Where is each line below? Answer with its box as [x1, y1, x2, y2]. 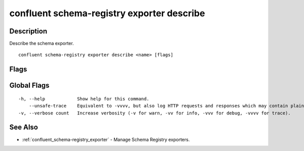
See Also [9, 123, 38, 132]
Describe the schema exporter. [9, 41, 74, 47]
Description [9, 27, 48, 35]
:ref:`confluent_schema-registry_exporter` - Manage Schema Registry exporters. [22, 136, 190, 142]
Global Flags [9, 81, 50, 90]
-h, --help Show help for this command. [18, 96, 149, 101]
